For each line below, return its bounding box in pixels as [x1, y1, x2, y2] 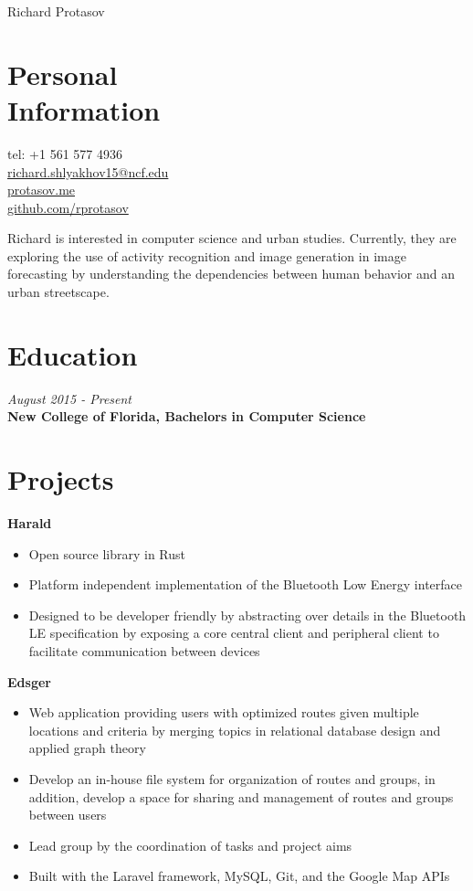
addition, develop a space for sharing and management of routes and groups [28, 787, 454, 806]
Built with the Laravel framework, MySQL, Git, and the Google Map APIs [28, 866, 450, 886]
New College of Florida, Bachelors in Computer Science [7, 407, 366, 426]
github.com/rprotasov [7, 197, 129, 217]
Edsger [7, 672, 51, 691]
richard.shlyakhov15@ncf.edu [7, 162, 169, 181]
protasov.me [7, 180, 76, 199]
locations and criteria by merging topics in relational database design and [28, 720, 441, 739]
